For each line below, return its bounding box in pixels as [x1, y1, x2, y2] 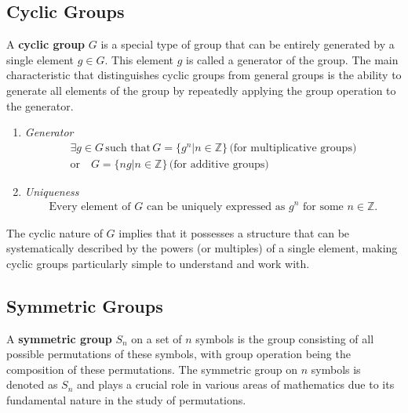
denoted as [6, 376, 58, 393]
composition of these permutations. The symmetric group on [6, 360, 298, 377]
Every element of [49, 201, 131, 212]
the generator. [6, 97, 74, 114]
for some [302, 201, 344, 212]
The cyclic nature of [6, 224, 103, 241]
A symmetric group [6, 330, 112, 346]
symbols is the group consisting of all [195, 330, 374, 346]
